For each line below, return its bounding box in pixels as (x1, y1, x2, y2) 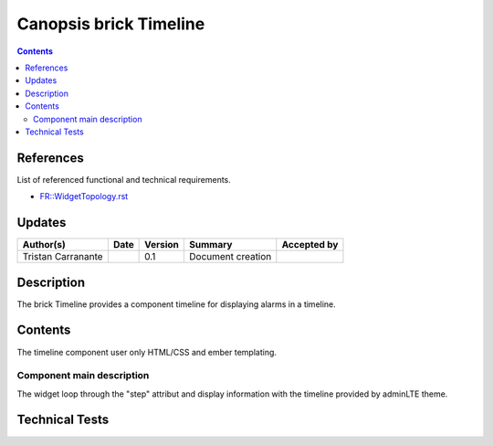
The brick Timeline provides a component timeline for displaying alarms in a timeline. (16, 298, 337, 310)
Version (144, 239, 180, 251)
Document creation (188, 250, 272, 263)
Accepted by (281, 239, 339, 251)
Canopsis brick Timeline (16, 14, 205, 34)
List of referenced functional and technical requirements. (16, 174, 232, 185)
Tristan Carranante (22, 250, 104, 263)
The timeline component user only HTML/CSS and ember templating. (16, 346, 278, 357)
